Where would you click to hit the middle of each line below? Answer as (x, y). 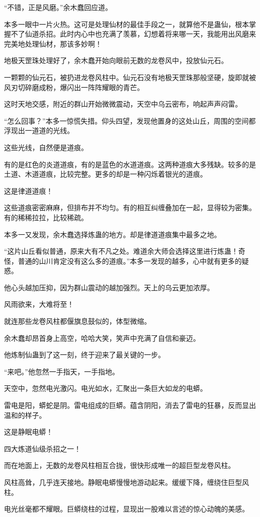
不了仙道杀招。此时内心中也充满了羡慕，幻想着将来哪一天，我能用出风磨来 (133, 34)
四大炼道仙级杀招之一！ (42, 448)
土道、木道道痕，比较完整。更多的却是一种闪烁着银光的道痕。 (105, 174)
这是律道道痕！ (28, 190)
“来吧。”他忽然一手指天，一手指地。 (62, 371)
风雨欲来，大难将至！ (39, 304)
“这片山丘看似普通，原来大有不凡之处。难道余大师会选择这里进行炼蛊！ (121, 251)
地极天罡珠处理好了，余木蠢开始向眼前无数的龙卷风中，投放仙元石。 (116, 60)
